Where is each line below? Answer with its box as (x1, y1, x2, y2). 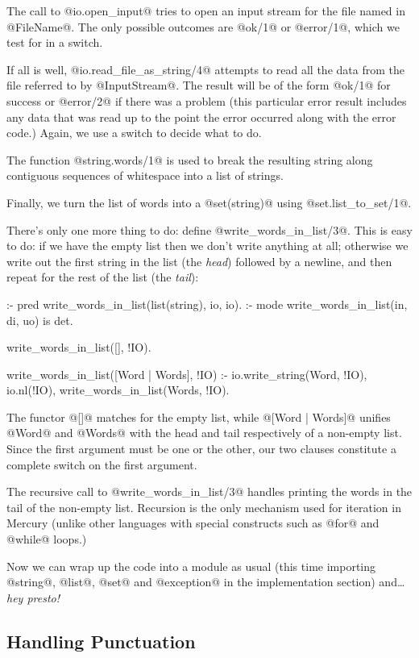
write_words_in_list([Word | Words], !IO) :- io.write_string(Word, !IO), (6, 365, 367, 382)
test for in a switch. (6, 34, 103, 51)
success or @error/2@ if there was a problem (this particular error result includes (6, 92, 407, 109)
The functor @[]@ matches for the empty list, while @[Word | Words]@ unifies (6, 408, 391, 425)
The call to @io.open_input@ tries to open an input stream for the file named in (6, 2, 405, 19)
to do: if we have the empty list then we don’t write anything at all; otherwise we (6, 237, 409, 254)
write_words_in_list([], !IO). (6, 339, 151, 356)
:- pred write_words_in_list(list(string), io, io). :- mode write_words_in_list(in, (6, 295, 408, 312)
